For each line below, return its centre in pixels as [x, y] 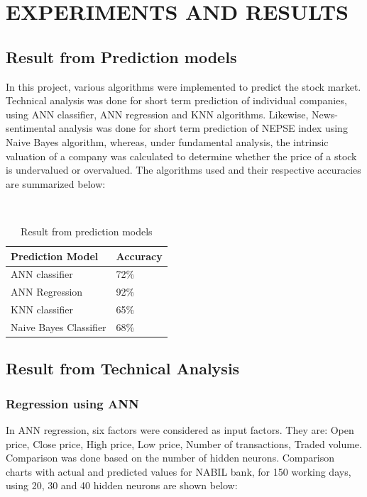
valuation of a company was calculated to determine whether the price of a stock [181, 156]
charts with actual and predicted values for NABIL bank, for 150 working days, [179, 471]
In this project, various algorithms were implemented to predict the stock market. [183, 86]
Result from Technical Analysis [123, 368]
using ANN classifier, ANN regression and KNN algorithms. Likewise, [157, 114]
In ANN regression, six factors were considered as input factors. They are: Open [180, 429]
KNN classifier [42, 309]
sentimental [31, 128]
